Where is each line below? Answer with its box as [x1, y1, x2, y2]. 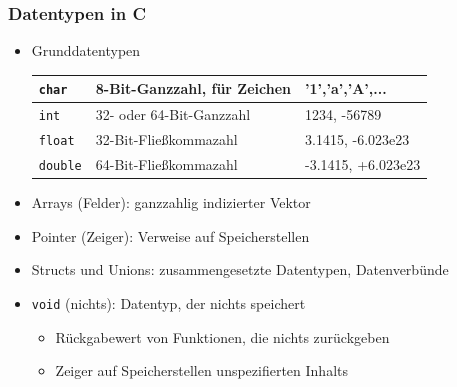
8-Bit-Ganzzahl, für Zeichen [95, 78, 292, 99]
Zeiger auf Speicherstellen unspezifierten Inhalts [55, 360, 349, 381]
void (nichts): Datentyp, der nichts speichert [31, 292, 306, 313]
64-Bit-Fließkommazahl [95, 154, 238, 175]
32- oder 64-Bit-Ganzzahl [95, 104, 251, 125]
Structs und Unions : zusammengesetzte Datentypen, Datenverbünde [31, 259, 449, 280]
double [38, 159, 82, 174]
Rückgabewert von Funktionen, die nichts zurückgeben [55, 326, 390, 347]
